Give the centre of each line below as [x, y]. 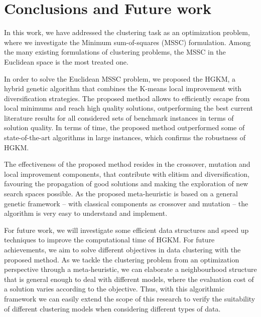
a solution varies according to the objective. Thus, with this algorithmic [114, 289]
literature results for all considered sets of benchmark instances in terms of [119, 117]
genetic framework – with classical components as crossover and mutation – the [126, 203]
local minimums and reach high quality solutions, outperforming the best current [128, 108]
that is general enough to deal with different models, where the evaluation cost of [129, 279]
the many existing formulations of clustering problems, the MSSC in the [115, 52]
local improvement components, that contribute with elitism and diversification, [127, 174]
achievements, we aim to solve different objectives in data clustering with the [122, 249]
